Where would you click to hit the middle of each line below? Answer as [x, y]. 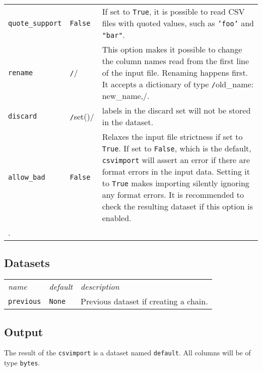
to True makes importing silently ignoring [176, 183]
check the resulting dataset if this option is [177, 206]
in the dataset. [128, 122]
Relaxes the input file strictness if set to [172, 137]
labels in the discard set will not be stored [176, 110]
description [100, 287]
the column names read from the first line [176, 61]
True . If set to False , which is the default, [177, 148]
